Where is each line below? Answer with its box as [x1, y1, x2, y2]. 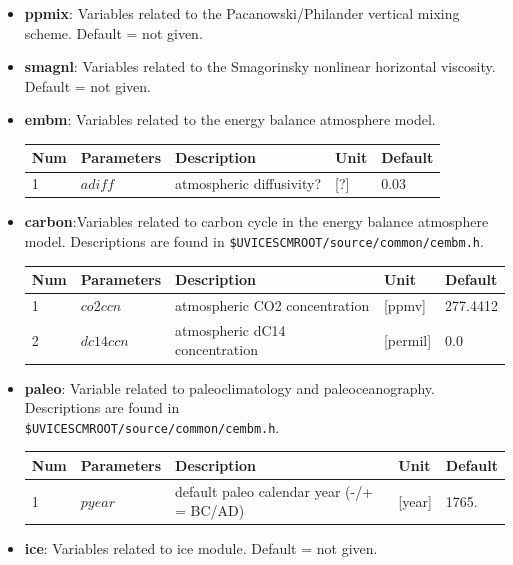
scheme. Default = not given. [24, 22, 203, 43]
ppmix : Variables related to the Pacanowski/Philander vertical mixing [24, 3, 460, 23]
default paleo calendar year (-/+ [175, 480, 374, 501]
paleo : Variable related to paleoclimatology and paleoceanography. [24, 377, 435, 398]
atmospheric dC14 [175, 319, 286, 340]
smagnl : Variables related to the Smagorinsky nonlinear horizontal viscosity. [24, 56, 496, 77]
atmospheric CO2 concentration [175, 295, 370, 315]
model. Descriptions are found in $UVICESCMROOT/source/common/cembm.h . [24, 231, 484, 251]
